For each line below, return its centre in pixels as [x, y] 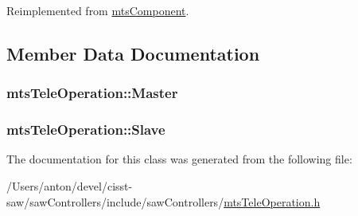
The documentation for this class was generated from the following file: [179, 159]
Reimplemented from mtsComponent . [98, 10]
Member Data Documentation [133, 53]
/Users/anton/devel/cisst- [70, 186]
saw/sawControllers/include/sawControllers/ [115, 201]
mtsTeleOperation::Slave [86, 130]
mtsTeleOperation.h [272, 201]
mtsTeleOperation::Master [92, 93]
